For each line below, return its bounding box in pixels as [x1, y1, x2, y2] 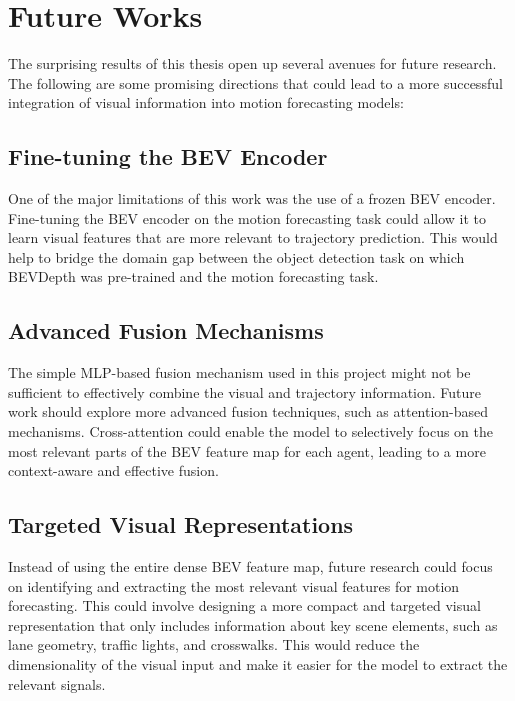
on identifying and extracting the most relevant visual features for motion [8, 575, 460, 596]
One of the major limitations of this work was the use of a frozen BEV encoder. [8, 188, 496, 209]
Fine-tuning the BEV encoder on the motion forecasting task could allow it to [8, 207, 486, 228]
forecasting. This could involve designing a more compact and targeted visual [8, 595, 481, 616]
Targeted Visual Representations [8, 509, 354, 540]
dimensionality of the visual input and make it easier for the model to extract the [8, 654, 508, 675]
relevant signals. [8, 673, 106, 694]
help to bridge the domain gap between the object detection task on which [8, 246, 465, 267]
